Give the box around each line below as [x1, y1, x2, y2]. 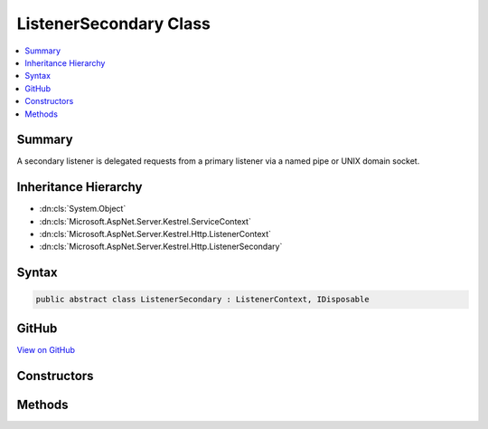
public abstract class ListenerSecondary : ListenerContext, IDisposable [35, 294, 370, 305]
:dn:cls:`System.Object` [39, 204, 127, 214]
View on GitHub [16, 344, 76, 355]
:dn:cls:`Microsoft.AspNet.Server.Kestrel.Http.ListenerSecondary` [39, 241, 283, 253]
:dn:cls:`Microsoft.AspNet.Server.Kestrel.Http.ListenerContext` [39, 229, 271, 240]
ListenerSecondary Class [16, 14, 211, 33]
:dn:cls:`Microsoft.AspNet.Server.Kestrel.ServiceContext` [39, 215, 252, 226]
